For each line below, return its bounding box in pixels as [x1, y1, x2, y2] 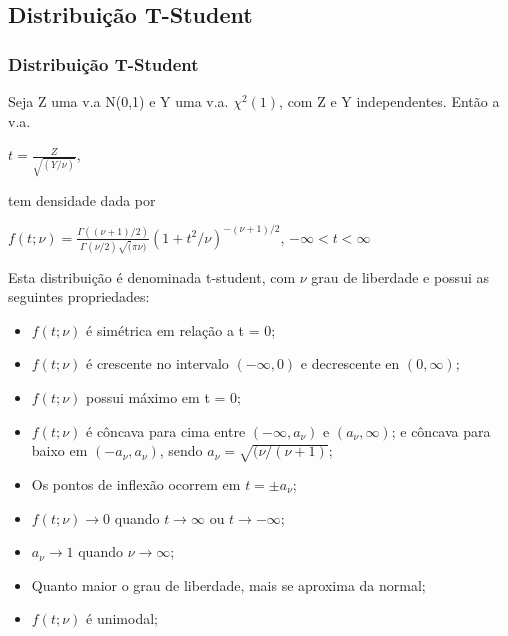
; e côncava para [391, 420, 491, 441]
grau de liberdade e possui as [311, 266, 489, 287]
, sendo [159, 440, 203, 461]
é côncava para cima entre [86, 420, 246, 441]
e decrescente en [300, 353, 400, 374]
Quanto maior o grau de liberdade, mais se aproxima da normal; [31, 574, 426, 595]
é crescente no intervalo [86, 353, 229, 374]
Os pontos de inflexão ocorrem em [31, 474, 241, 495]
